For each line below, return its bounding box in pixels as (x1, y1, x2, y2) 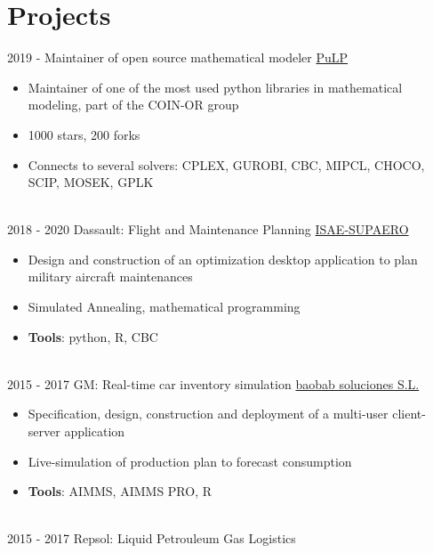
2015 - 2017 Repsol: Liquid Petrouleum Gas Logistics (7, 529, 296, 548)
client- (392, 404, 426, 423)
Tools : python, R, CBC (28, 327, 158, 346)
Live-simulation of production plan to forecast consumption (28, 451, 352, 470)
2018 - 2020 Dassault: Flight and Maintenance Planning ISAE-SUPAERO (7, 220, 409, 239)
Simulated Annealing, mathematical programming (28, 297, 301, 316)
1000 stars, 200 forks (28, 125, 140, 143)
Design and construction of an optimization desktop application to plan (28, 249, 418, 268)
